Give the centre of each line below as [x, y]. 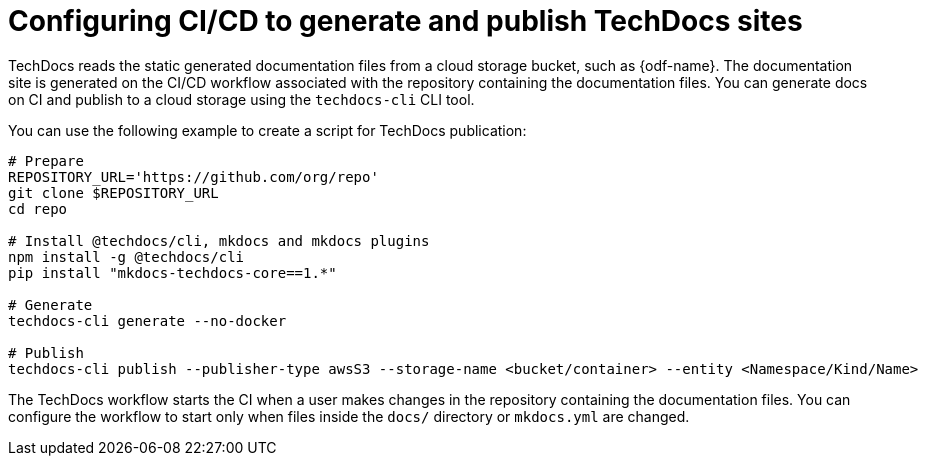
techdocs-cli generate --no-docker [147, 320]
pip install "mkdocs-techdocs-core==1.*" [172, 272]
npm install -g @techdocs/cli [126, 256]
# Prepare [46, 160]
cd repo [38, 208]
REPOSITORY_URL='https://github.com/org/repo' [193, 176]
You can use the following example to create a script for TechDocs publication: [267, 130]
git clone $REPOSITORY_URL [113, 192]
